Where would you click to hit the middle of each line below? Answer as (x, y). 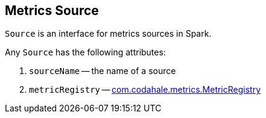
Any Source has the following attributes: (85, 52)
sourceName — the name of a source (103, 71)
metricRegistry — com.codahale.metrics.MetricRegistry (145, 90)
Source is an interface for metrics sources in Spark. (108, 34)
